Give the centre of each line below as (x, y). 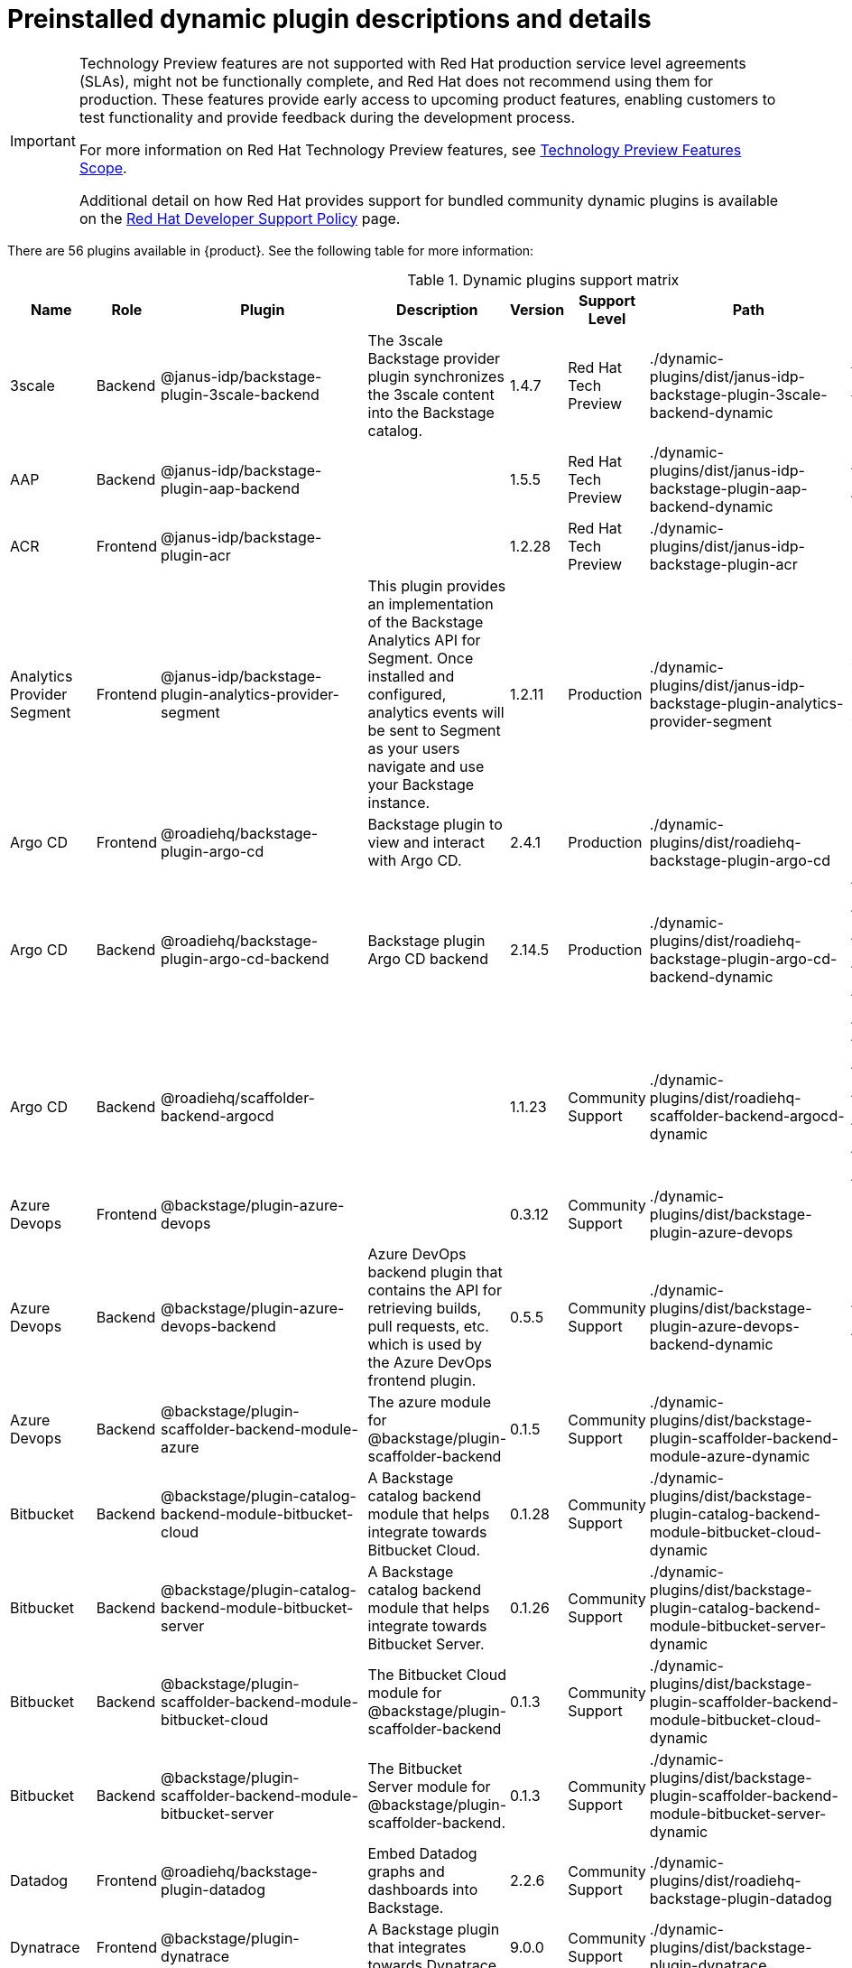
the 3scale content (431, 394)
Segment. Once (421, 658)
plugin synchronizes (436, 376)
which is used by (425, 1344)
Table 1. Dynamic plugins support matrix (543, 279)
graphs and (406, 1871)
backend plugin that (435, 1272)
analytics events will (436, 712)
